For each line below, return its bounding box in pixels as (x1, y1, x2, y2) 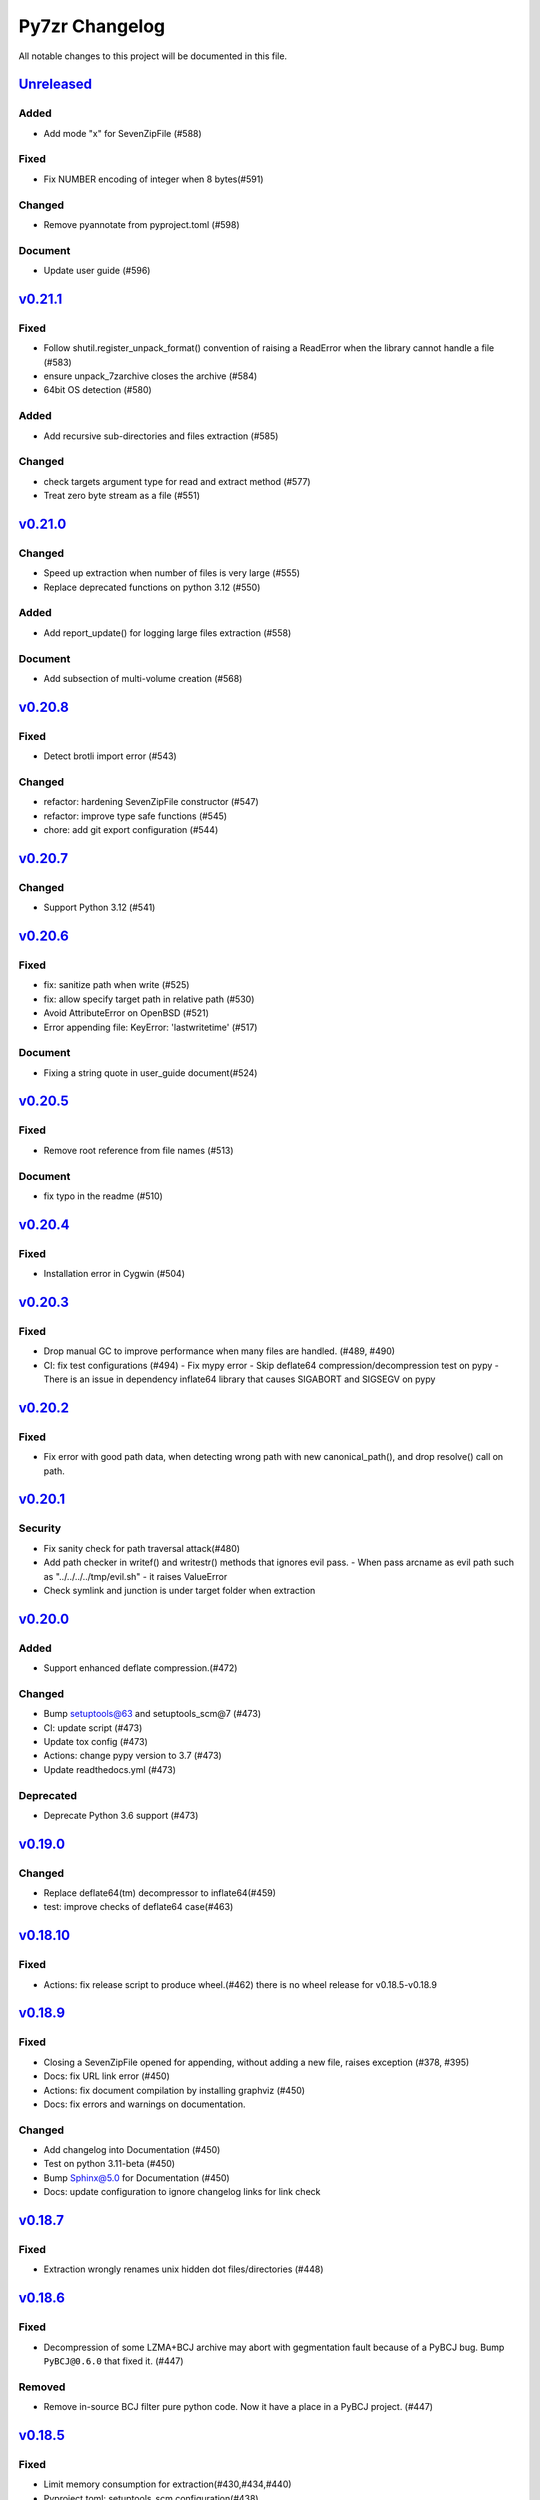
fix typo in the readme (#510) (43, 1190, 164, 1202)
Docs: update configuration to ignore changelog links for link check (43, 2186, 321, 2198)
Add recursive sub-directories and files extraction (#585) (43, 430, 279, 442)
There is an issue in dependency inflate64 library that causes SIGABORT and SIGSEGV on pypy (43, 1373, 436, 1385)
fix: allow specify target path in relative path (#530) (43, 993, 255, 1005)
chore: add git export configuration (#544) (43, 824, 219, 836)
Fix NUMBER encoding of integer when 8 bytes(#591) (43, 173, 264, 185)
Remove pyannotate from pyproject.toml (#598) (43, 218, 240, 230)
